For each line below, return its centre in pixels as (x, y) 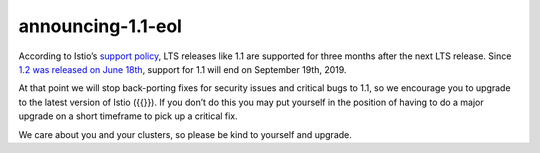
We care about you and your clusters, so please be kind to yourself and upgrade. (185, 134)
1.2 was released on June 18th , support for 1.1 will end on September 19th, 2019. (182, 69)
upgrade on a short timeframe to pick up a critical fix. (128, 116)
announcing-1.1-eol (100, 26)
